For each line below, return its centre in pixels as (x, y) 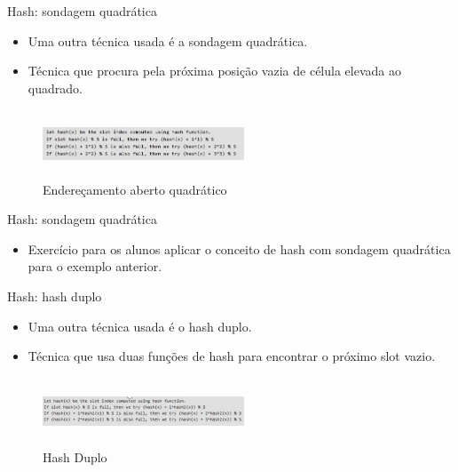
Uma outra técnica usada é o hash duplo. (140, 326)
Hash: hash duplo (55, 296)
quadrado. (55, 88)
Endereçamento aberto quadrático (135, 189)
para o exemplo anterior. (95, 266)
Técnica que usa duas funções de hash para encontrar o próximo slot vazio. (232, 356)
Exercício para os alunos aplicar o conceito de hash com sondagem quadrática (239, 248)
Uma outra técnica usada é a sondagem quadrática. (168, 40)
